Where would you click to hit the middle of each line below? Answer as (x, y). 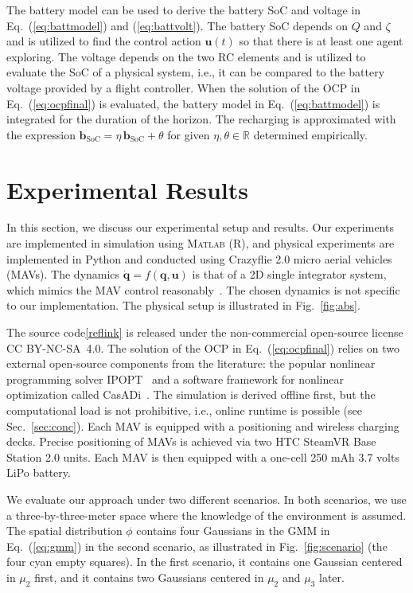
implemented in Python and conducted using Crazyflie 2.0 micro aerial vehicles (199, 258)
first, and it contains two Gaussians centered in (149, 577)
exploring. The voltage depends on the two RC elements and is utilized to (186, 56)
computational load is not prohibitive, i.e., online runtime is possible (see (184, 410)
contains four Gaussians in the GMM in (233, 531)
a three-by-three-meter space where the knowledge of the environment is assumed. (206, 515)
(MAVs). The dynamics (63, 274)
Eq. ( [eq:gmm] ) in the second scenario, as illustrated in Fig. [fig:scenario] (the (197, 546)
